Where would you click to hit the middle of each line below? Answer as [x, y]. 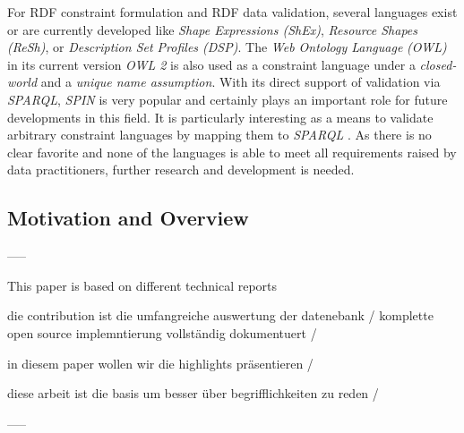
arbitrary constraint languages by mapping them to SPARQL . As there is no [219, 135]
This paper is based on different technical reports [142, 285]
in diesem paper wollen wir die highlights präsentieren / [160, 363]
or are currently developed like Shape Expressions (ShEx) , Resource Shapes [212, 29]
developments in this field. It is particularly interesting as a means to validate [220, 117]
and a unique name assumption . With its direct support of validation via [241, 82]
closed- [438, 64]
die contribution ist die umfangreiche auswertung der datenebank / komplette [220, 315]
